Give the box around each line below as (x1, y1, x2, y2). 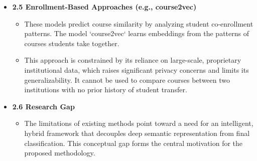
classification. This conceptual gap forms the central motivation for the (24, 137, 243, 148)
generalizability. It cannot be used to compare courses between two (24, 74, 230, 85)
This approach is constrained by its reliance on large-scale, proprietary (24, 55, 241, 65)
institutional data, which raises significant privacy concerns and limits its (24, 64, 249, 75)
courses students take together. (24, 38, 119, 48)
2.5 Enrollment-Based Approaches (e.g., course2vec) (12, 2, 197, 12)
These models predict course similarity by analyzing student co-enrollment (24, 18, 253, 29)
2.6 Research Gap (12, 101, 75, 111)
